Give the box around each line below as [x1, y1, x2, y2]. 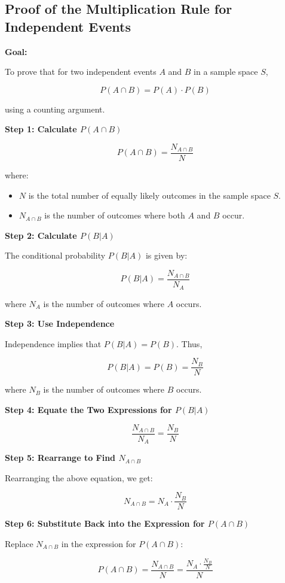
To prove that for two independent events [5, 65, 157, 78]
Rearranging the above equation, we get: [5, 471, 153, 484]
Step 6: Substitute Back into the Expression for [5, 517, 205, 530]
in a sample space [194, 65, 258, 78]
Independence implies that [5, 337, 102, 350]
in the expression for [61, 537, 136, 549]
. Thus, [176, 337, 203, 350]
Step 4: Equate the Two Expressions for [5, 403, 172, 415]
